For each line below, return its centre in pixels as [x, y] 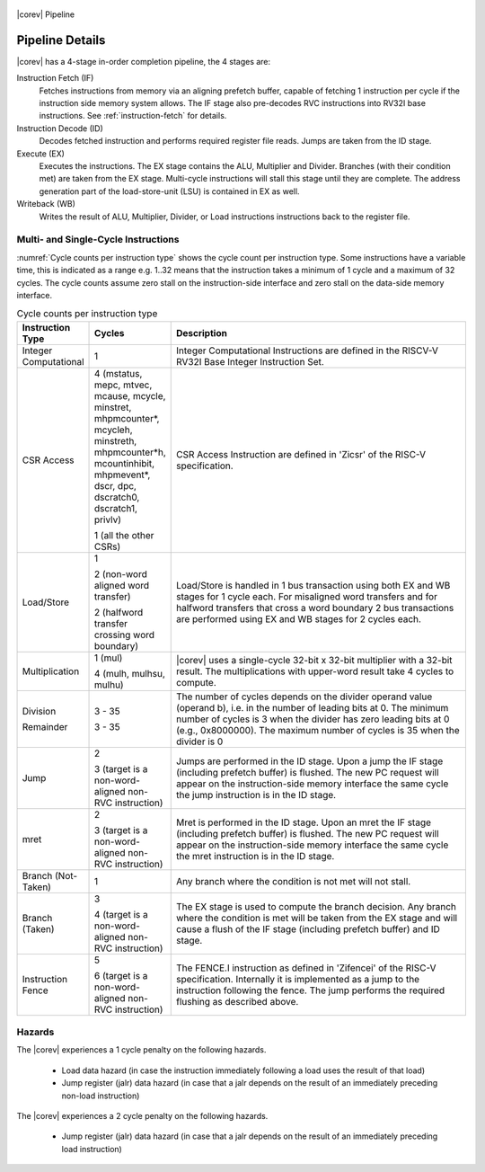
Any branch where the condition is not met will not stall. [293, 881]
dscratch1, [116, 508]
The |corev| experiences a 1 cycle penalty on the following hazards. [141, 1050]
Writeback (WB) [46, 204]
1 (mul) [109, 658]
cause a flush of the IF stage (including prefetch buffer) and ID [308, 928]
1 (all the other [124, 535]
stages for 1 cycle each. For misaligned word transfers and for [306, 596]
